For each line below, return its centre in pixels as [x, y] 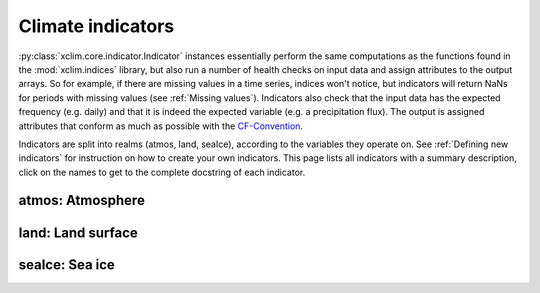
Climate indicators [96, 26]
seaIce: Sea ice [66, 264]
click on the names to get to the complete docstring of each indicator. [162, 172]
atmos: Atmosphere [81, 200]
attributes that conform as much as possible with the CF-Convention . [161, 126]
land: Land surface [78, 232]
